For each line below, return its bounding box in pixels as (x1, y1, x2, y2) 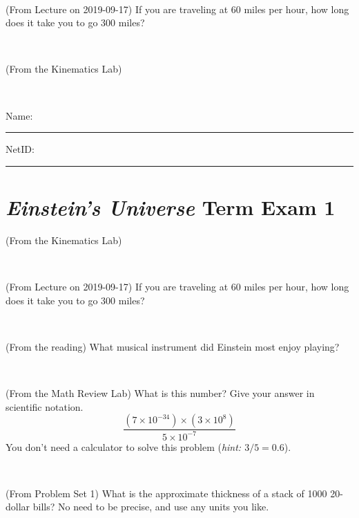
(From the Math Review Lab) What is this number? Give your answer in (6, 386, 315, 400)
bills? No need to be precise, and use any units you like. (32, 499, 269, 514)
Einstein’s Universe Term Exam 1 (6, 192, 336, 221)
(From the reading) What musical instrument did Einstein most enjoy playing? (6, 339, 340, 353)
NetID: (6, 142, 35, 156)
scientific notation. (6, 399, 84, 414)
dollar (6, 499, 30, 514)
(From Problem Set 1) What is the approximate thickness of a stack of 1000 (6, 485, 327, 500)
